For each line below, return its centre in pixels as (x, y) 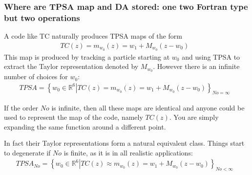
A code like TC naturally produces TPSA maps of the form (93, 36)
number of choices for (36, 77)
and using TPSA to (211, 56)
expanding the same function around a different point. (85, 126)
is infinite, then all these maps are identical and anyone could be (148, 107)
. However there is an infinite (196, 66)
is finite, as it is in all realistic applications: (128, 152)
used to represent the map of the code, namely (73, 117)
